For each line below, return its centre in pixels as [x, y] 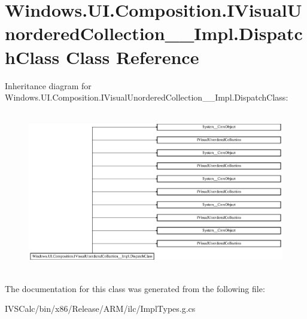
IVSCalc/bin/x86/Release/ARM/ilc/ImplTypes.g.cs [100, 309]
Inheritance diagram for [48, 85]
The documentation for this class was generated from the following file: [135, 288]
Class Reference [132, 57]
